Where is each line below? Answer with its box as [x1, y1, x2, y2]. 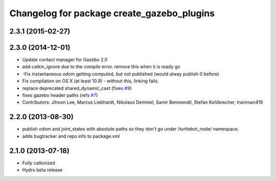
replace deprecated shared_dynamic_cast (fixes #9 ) [22, 85, 132, 91]
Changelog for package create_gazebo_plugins [9, 8, 215, 19]
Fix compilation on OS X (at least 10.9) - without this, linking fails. [22, 78, 159, 84]
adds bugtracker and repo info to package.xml [22, 133, 120, 139]
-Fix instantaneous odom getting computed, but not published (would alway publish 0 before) [22, 71, 219, 77]
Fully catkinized [22, 160, 56, 166]
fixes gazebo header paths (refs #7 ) [22, 92, 98, 99]
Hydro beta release [22, 167, 63, 173]
